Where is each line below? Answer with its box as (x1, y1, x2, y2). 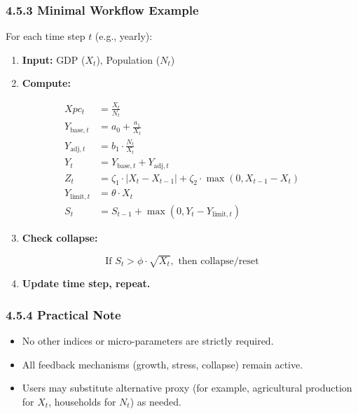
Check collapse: (22, 230, 98, 244)
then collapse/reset (178, 256, 259, 266)
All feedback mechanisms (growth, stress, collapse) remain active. (22, 357, 303, 371)
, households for (48, 394, 116, 408)
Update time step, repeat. (22, 276, 151, 291)
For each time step (6, 29, 85, 43)
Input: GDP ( (22, 52, 85, 67)
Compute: (22, 76, 71, 90)
